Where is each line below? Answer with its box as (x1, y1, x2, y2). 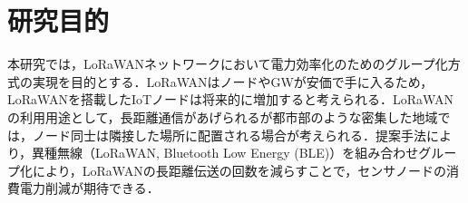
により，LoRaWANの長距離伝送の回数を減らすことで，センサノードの (32, 160, 447, 179)
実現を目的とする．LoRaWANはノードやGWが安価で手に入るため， (32, 72, 434, 91)
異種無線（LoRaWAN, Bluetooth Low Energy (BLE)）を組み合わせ (32, 143, 419, 162)
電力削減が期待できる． (19, 179, 160, 198)
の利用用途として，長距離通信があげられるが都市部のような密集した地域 (7, 107, 438, 126)
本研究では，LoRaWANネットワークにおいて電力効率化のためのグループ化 (7, 54, 448, 73)
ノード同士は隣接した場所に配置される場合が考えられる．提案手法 (32, 125, 426, 144)
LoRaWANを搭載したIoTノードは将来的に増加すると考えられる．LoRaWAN (7, 90, 453, 109)
